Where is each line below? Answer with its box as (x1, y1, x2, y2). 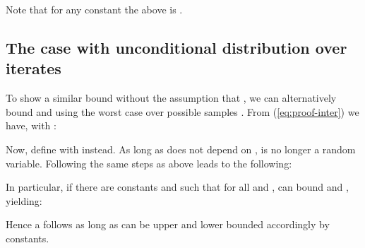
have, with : (6, 118, 56, 133)
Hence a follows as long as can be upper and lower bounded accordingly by (6, 217, 330, 232)
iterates (6, 57, 61, 79)
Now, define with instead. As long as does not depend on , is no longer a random (6, 141, 356, 156)
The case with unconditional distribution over (6, 36, 347, 58)
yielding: (6, 193, 42, 208)
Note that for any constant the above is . (6, 2, 183, 16)
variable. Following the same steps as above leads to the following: (6, 155, 292, 170)
